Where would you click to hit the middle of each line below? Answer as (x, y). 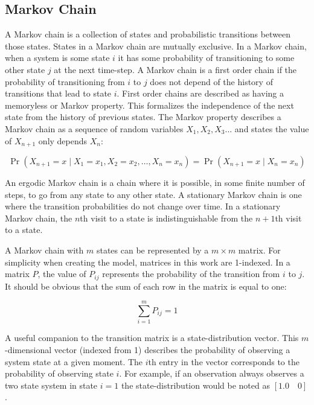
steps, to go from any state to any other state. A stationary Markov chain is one (153, 194)
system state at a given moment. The (74, 361)
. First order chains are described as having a (200, 93)
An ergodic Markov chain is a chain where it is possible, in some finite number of (155, 182)
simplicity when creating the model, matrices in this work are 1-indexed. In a (148, 262)
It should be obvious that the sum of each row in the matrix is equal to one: (146, 286)
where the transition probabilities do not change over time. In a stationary (143, 206)
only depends (63, 140)
